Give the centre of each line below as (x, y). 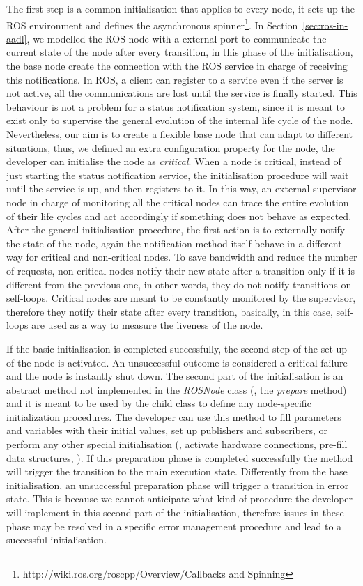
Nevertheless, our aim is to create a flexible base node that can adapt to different (180, 134)
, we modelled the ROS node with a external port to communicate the (177, 38)
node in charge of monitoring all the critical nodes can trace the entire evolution (178, 202)
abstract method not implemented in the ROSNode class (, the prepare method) (177, 389)
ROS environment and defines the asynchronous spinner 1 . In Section (152, 24)
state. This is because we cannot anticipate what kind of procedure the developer (180, 499)
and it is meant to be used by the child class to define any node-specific (159, 403)
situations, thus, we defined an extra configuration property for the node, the (171, 147)
